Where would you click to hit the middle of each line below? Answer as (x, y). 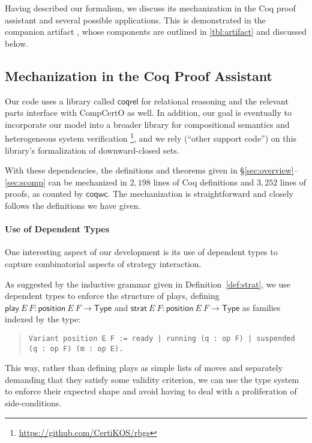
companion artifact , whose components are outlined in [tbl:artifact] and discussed (156, 32)
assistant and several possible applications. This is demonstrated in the (135, 20)
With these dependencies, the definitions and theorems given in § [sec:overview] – (151, 170)
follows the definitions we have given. (73, 205)
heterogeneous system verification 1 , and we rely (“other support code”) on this (151, 137)
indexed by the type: (43, 319)
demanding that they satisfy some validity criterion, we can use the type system (152, 379)
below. (16, 43)
